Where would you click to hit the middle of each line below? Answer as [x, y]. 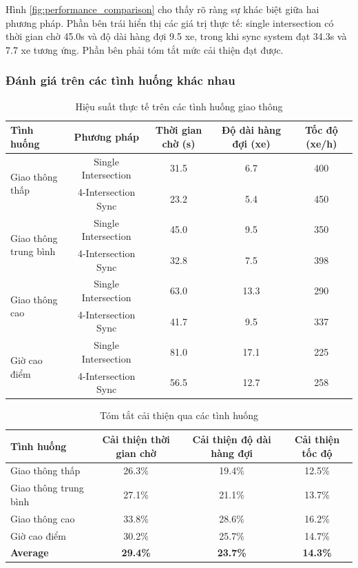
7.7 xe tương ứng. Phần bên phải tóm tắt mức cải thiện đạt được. [145, 49]
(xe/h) [322, 143]
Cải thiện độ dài [232, 439]
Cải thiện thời [136, 439]
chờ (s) [179, 143]
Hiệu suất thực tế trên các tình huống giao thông [179, 106]
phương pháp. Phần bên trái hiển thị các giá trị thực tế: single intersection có [170, 22]
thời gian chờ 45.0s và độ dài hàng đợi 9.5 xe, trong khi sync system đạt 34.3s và [176, 36]
